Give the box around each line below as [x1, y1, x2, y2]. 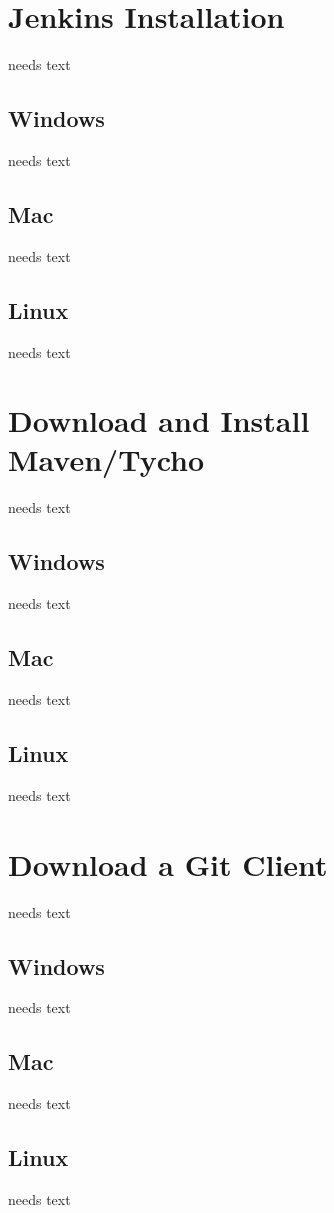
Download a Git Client [8, 843, 328, 884]
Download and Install [8, 400, 310, 441]
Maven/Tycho [8, 439, 205, 480]
